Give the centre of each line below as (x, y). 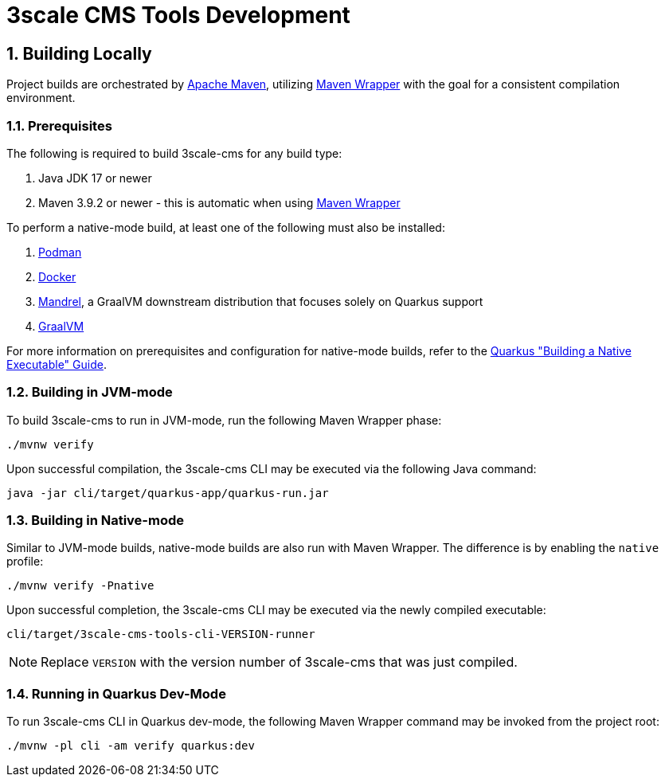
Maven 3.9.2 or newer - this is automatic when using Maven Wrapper (219, 202)
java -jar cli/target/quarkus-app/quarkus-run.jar (168, 493)
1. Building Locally (79, 53)
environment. (41, 98)
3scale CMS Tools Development (178, 15)
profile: (25, 562)
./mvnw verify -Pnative (80, 586)
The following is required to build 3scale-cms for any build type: (174, 153)
